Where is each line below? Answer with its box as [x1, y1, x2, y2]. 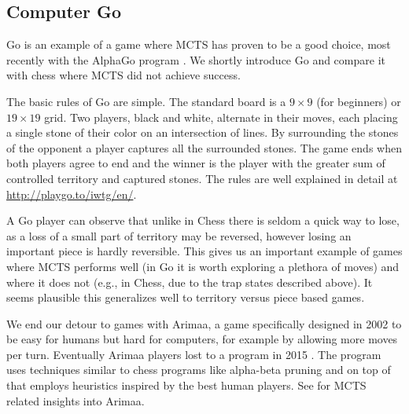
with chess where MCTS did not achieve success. [6, 67, 241, 83]
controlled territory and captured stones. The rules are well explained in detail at [6, 170, 398, 186]
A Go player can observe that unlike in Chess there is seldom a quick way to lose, [6, 212, 400, 229]
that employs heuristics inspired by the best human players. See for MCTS [6, 377, 367, 394]
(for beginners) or [316, 93, 401, 109]
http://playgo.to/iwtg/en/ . [6, 185, 137, 202]
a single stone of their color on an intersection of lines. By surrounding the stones [6, 124, 399, 141]
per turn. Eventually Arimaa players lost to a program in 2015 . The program [6, 346, 381, 362]
